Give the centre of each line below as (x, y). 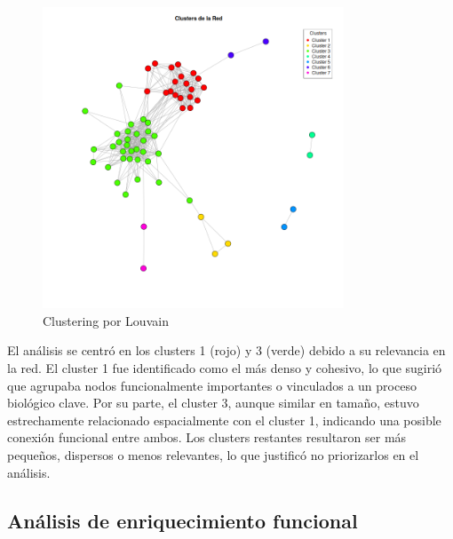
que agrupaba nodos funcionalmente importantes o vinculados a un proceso (212, 385)
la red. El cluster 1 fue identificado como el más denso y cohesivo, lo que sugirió (225, 367)
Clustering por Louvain (106, 320)
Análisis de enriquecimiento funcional (183, 520)
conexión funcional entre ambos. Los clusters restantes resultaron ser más (207, 437)
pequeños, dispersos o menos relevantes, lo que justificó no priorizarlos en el (213, 454)
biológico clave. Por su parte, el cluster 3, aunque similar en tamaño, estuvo (213, 403)
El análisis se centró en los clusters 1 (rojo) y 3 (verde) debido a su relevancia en (226, 350)
